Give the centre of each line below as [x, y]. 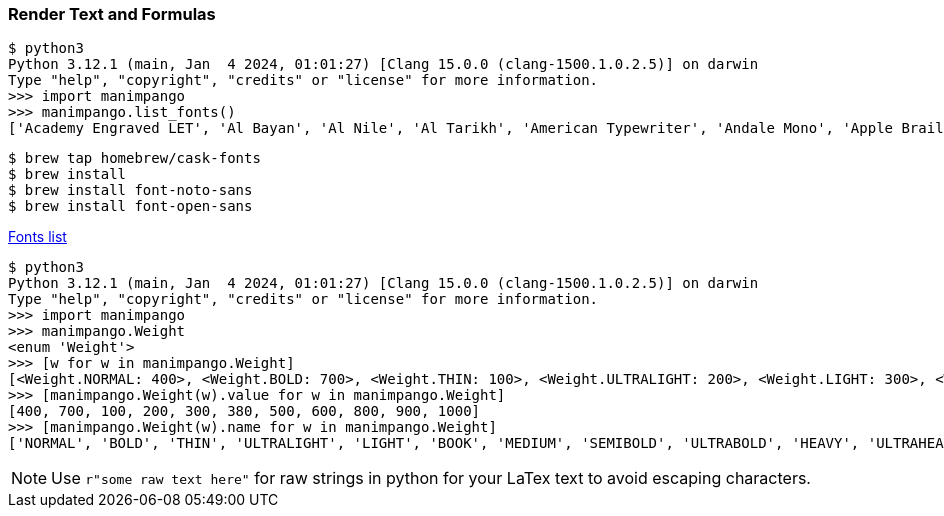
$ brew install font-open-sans [130, 206]
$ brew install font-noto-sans [130, 190]
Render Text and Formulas [112, 14]
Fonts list [37, 237]
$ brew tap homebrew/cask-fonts [134, 158]
